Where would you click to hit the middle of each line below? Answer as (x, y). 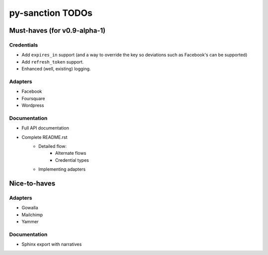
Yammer (30, 222)
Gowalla (30, 208)
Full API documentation (45, 128)
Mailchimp (32, 215)
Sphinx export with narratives (52, 244)
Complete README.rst (45, 137)
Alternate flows (71, 153)
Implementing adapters (62, 169)
